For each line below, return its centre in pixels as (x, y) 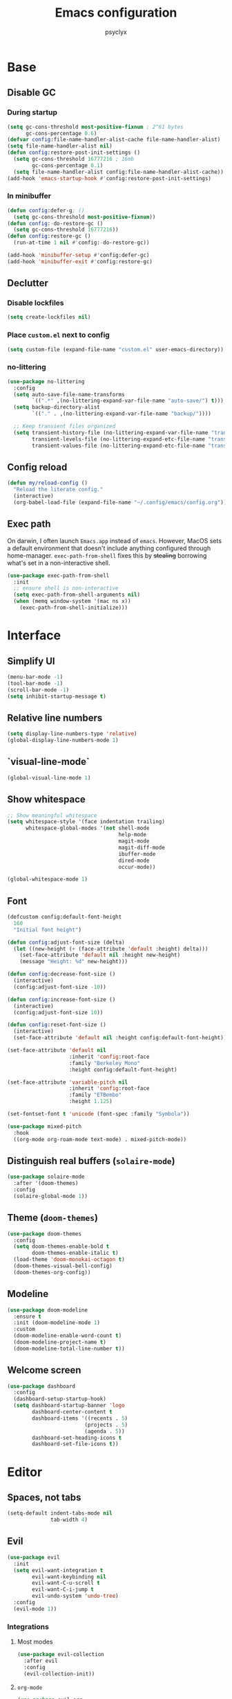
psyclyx (116, 32)
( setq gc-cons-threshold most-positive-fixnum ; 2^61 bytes (96, 127)
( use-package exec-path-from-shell (58, 575)
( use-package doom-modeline (48, 1310)
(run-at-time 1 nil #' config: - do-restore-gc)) (81, 243)
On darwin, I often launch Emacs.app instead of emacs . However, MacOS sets (115, 540)
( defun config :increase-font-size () (61, 999)
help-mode (133, 835)
